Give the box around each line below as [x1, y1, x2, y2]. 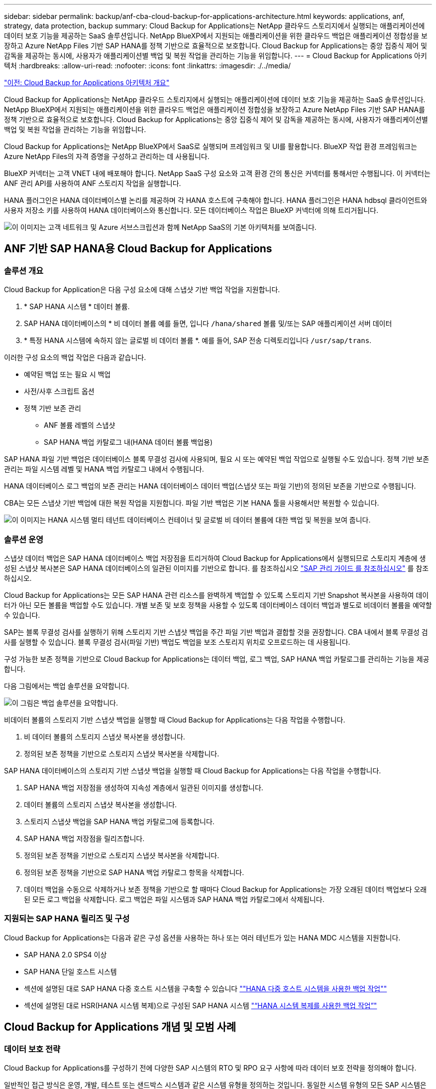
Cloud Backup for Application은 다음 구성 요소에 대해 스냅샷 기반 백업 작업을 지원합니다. [4, 285, 280, 294]
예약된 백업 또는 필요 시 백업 [24, 370, 111, 379]
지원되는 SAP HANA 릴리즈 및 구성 [4, 913, 130, 924]
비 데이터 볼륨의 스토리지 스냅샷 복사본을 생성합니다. [24, 732, 185, 741]
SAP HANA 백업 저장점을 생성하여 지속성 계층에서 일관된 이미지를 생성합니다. [24, 783, 263, 792]
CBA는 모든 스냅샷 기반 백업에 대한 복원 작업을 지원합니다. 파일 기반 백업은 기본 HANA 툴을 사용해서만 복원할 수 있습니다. [4, 499, 379, 508]
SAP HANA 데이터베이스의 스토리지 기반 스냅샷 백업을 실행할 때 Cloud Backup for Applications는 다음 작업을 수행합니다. [4, 766, 381, 775]
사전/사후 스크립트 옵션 [24, 387, 95, 396]
